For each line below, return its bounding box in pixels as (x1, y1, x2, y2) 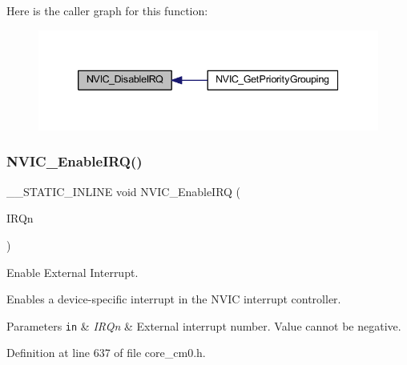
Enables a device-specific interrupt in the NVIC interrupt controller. (6, 291, 341, 307)
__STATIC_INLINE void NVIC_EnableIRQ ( (6, 182, 241, 199)
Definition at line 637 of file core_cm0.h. (6, 344, 206, 361)
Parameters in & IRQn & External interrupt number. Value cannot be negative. (6, 317, 401, 334)
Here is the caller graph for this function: (6, 2, 208, 18)
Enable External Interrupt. (6, 263, 139, 280)
